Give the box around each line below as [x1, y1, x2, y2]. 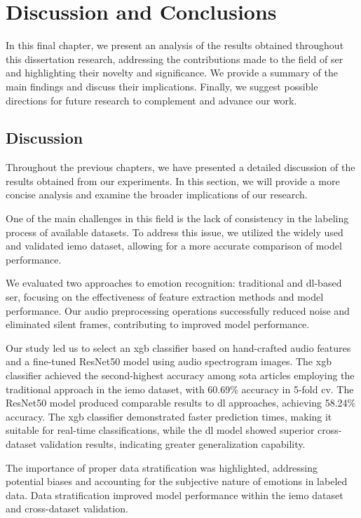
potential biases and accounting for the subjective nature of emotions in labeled [6, 474, 348, 489]
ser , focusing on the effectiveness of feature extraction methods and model [6, 289, 324, 304]
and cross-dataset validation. [6, 501, 128, 516]
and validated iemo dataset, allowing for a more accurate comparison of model [6, 238, 342, 253]
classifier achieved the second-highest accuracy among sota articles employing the [6, 368, 355, 383]
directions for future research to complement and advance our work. [6, 93, 297, 107]
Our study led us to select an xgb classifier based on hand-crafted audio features [6, 340, 351, 355]
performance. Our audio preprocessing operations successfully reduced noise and [6, 303, 350, 318]
